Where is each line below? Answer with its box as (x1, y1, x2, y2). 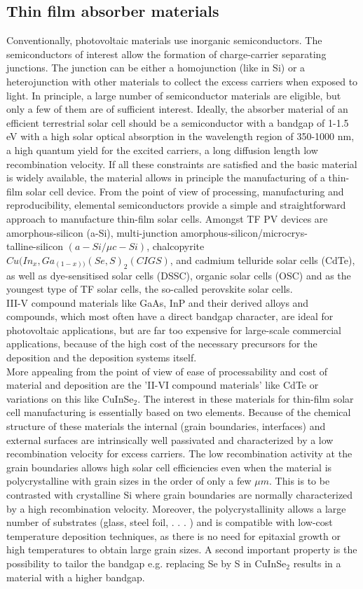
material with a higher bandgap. (6, 569, 145, 584)
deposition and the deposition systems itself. (6, 350, 197, 365)
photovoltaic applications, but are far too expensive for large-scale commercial (6, 322, 341, 337)
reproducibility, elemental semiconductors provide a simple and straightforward (6, 198, 346, 212)
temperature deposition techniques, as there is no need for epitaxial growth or (6, 528, 341, 543)
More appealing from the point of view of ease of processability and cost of (6, 363, 328, 378)
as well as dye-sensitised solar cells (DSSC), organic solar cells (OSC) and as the (6, 268, 351, 282)
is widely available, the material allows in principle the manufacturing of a (6, 170, 325, 185)
